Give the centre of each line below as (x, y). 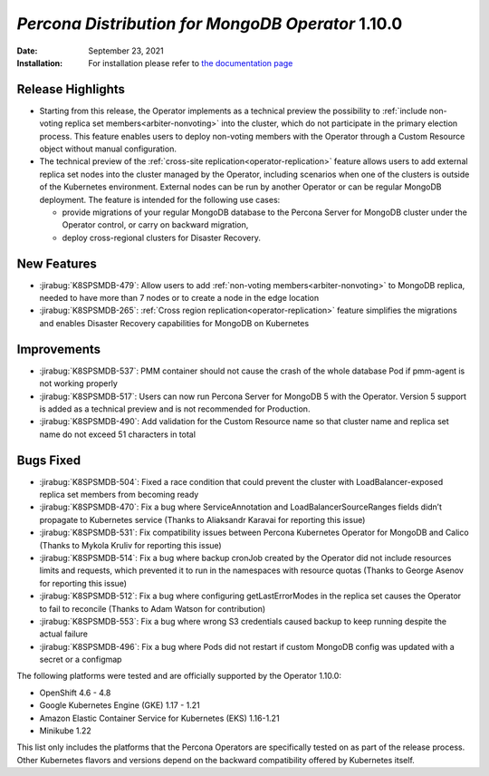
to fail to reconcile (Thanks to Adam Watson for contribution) (153, 608)
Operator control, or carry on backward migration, (155, 225)
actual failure (63, 634)
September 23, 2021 (126, 51)
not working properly (78, 383)
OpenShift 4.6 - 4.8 (75, 693)
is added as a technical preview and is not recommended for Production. (175, 409)
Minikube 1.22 (66, 731)
